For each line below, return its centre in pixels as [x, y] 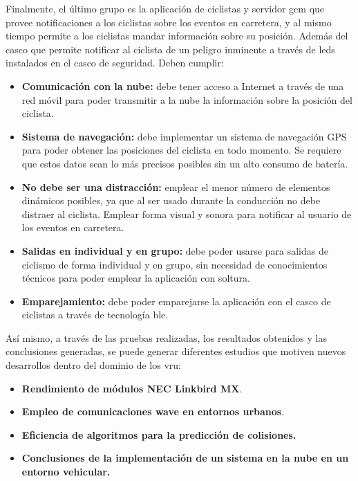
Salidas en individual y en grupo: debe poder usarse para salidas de [175, 250]
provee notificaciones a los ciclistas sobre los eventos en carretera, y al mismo [169, 22]
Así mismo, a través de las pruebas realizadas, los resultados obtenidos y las [166, 337]
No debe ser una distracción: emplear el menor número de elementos [176, 187]
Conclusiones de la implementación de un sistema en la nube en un [185, 458]
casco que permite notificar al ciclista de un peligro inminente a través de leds [170, 49]
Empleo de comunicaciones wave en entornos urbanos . [153, 411]
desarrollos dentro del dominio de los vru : [93, 365]
